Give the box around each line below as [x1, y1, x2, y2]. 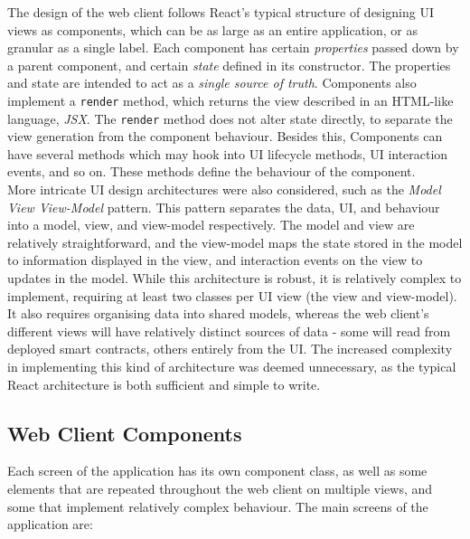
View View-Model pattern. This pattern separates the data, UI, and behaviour [7, 197, 440, 216]
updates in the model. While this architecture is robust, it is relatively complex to [7, 269, 462, 288]
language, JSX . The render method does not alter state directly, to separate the [7, 109, 453, 128]
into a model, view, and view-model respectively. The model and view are [7, 215, 415, 234]
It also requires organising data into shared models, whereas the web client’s [7, 304, 429, 323]
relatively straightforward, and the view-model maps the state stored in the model [7, 232, 463, 251]
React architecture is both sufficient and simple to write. [7, 374, 321, 393]
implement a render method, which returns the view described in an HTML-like [7, 90, 454, 109]
